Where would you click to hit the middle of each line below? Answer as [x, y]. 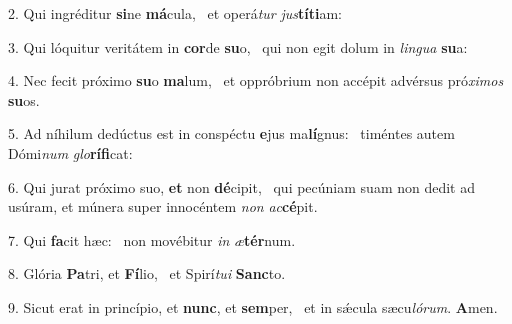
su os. [24, 99]
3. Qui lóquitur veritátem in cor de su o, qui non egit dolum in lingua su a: [238, 46]
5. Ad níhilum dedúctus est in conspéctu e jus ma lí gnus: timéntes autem [231, 133]
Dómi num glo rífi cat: [70, 152]
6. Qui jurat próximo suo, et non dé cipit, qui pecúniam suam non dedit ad [241, 186]
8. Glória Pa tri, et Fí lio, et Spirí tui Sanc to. [147, 273]
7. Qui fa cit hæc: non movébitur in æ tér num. [152, 239]
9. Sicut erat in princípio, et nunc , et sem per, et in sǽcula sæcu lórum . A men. [253, 306]
